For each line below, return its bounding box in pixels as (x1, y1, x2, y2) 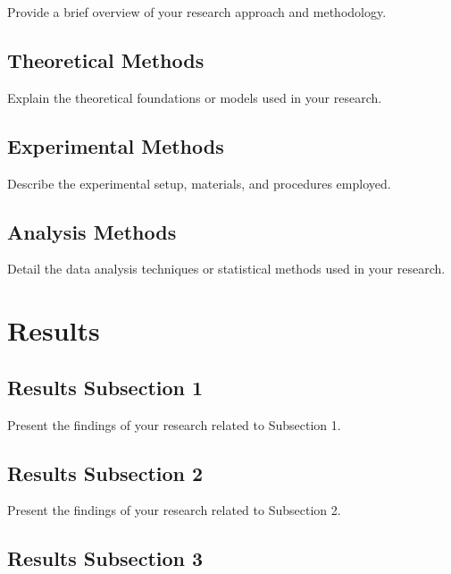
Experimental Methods (7, 131, 224, 159)
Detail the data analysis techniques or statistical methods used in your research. (7, 259, 446, 278)
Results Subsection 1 (7, 373, 204, 401)
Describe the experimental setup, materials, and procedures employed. (7, 173, 391, 192)
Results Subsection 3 (7, 544, 204, 572)
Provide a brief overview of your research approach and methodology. (7, 3, 387, 21)
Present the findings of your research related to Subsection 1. (7, 415, 341, 434)
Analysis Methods (7, 217, 177, 245)
